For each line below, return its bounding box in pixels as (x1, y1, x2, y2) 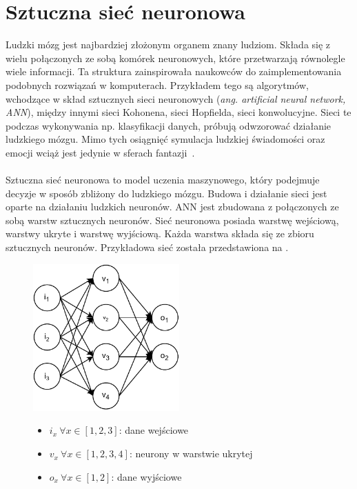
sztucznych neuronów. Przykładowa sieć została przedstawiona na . (6, 240, 289, 255)
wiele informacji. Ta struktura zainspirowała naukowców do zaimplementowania (6, 64, 342, 79)
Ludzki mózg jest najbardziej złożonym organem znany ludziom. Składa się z (6, 37, 331, 52)
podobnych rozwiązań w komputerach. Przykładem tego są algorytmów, (6, 77, 309, 92)
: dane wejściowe (119, 423, 189, 437)
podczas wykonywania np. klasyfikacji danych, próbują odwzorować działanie (6, 118, 331, 132)
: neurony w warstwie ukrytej (129, 446, 253, 461)
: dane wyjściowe (111, 469, 182, 483)
